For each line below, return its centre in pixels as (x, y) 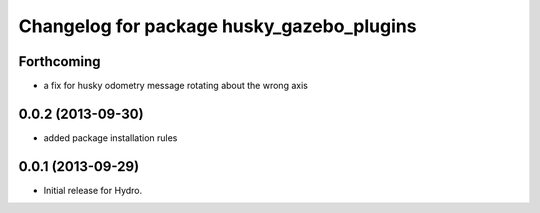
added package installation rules (110, 137)
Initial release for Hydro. (93, 190)
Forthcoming (59, 61)
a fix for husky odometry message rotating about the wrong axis (176, 86)
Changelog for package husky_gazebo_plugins (217, 26)
